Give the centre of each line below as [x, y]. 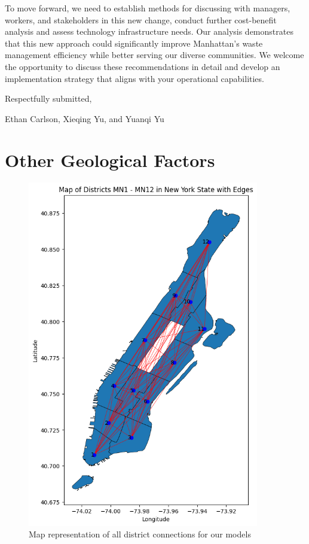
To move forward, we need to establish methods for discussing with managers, [148, 8]
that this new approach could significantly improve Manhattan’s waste [134, 43]
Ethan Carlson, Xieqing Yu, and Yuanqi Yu [85, 118]
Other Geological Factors [110, 159]
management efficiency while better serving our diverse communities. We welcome [154, 55]
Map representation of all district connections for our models [140, 534]
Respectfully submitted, [48, 98]
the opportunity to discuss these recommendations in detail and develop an [143, 66]
